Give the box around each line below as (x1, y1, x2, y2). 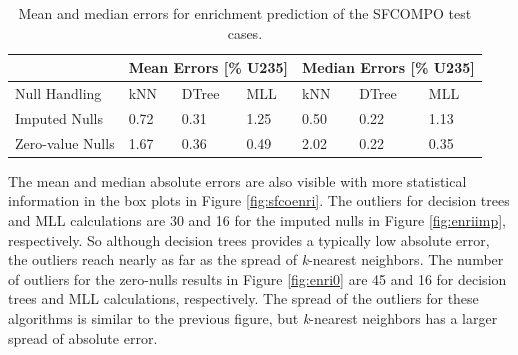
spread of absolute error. (8, 327, 158, 348)
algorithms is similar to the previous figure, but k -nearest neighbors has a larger (8, 307, 498, 328)
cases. (227, 22, 263, 43)
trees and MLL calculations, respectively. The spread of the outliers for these (8, 288, 479, 309)
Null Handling (15, 83, 102, 104)
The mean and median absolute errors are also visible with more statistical (8, 170, 467, 191)
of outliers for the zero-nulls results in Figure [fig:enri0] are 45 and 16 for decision (8, 268, 507, 289)
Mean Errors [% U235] (128, 57, 288, 78)
